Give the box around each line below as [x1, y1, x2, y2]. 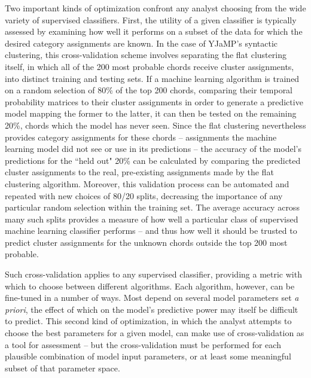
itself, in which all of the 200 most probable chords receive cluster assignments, [5, 60, 294, 72]
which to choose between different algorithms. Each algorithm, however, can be [5, 279, 295, 292]
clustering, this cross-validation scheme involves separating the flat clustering [5, 48, 286, 61]
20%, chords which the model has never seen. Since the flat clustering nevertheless [5, 118, 306, 131]
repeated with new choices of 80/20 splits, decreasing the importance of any [5, 189, 283, 202]
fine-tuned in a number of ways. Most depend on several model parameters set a [5, 291, 299, 304]
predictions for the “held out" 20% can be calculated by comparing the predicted [5, 154, 301, 166]
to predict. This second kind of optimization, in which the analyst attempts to [5, 315, 292, 327]
